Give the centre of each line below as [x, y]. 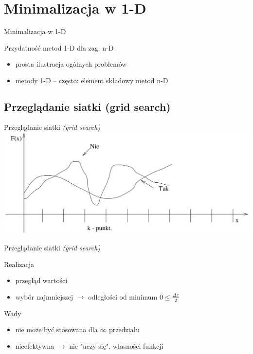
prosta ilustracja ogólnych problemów [71, 64]
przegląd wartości [41, 280]
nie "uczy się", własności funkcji [116, 345]
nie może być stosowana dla [56, 329]
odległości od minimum [123, 296]
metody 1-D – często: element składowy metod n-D [92, 80]
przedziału [125, 329]
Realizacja [19, 264]
